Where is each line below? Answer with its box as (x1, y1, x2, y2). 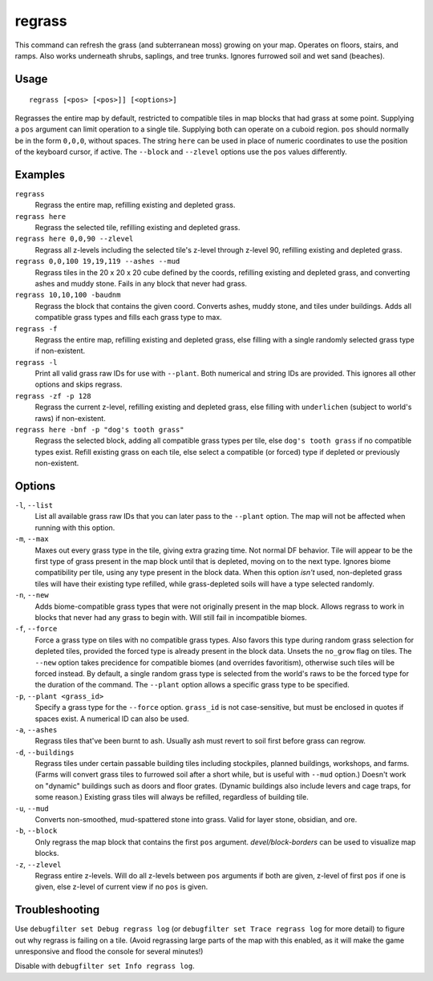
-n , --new (14, 590, 49, 600)
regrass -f (14, 324, 58, 333)
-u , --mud (14, 803, 49, 813)
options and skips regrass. (34, 379, 123, 389)
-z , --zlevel (14, 859, 62, 870)
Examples (14, 168, 66, 181)
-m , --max (14, 534, 49, 544)
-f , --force (14, 624, 58, 634)
